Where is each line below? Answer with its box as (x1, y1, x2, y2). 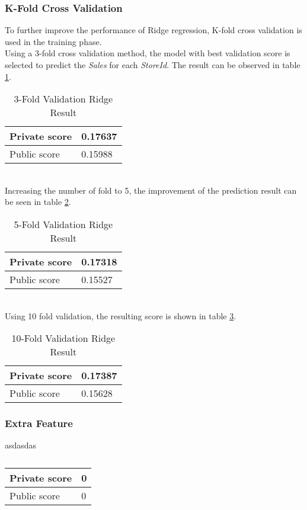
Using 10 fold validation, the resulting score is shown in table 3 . (5, 309, 236, 322)
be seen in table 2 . (5, 195, 71, 208)
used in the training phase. (5, 35, 102, 47)
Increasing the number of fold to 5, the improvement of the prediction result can (5, 184, 297, 196)
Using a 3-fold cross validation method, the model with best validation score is (5, 47, 290, 59)
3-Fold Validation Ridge (14, 92, 113, 106)
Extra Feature (5, 416, 73, 431)
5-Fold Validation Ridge (14, 217, 113, 231)
